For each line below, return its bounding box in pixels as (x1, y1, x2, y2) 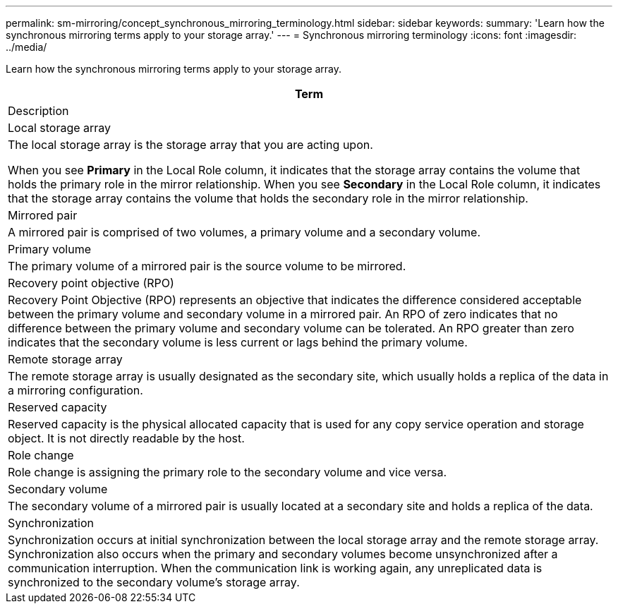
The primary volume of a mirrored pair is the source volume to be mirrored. (8, 259, 406, 273)
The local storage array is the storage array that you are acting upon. (8, 138, 373, 152)
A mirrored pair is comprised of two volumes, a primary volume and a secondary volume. (8, 225, 480, 239)
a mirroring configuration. (8, 383, 143, 397)
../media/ (6, 41, 47, 53)
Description (8, 104, 69, 118)
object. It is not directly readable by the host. (8, 431, 245, 445)
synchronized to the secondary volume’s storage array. (8, 575, 300, 589)
